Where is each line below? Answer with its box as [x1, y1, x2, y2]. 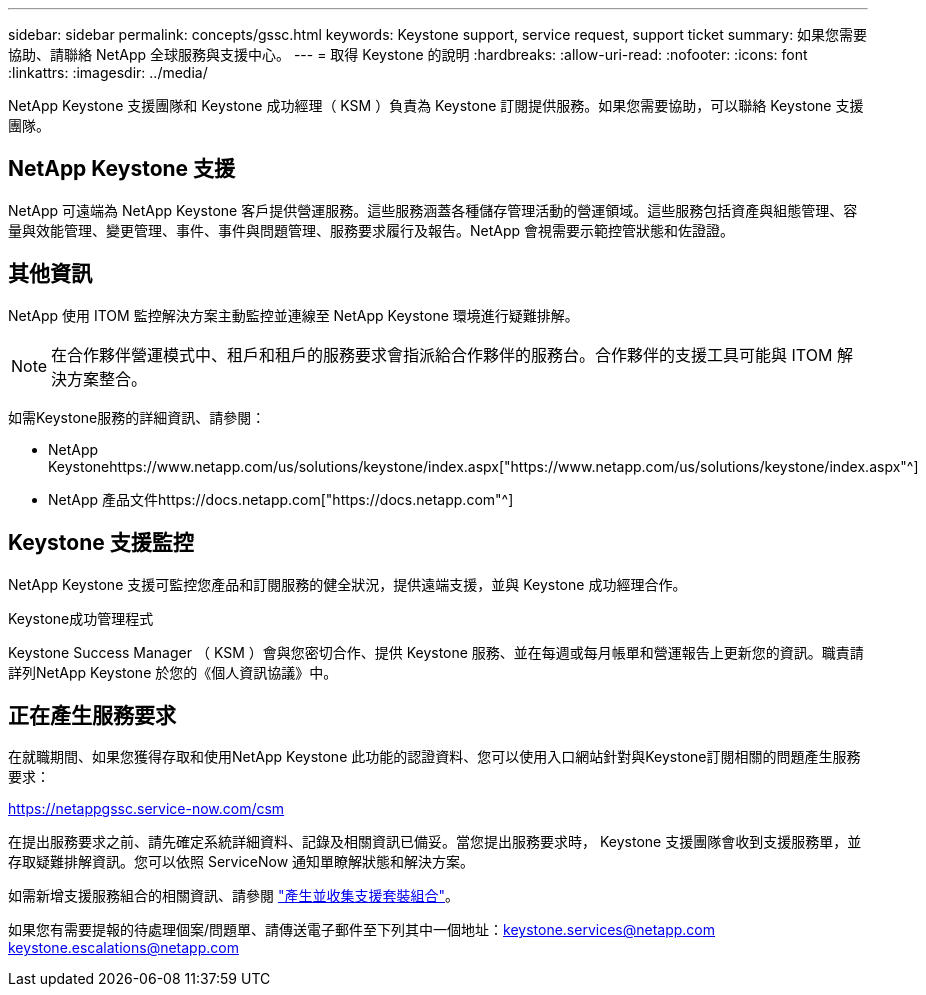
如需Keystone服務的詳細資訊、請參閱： [8, 408, 266, 426]
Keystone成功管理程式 [8, 609, 154, 627]
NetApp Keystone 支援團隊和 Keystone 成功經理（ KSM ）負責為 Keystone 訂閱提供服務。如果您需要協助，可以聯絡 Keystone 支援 [8, 97, 864, 114]
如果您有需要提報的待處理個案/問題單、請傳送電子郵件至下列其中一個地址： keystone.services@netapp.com [8, 921, 716, 939]
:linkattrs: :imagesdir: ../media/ [8, 64, 208, 81]
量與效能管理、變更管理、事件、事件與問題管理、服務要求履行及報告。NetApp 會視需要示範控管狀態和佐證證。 [8, 221, 735, 239]
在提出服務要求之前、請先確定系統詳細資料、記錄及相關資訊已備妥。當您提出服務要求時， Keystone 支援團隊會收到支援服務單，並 [8, 833, 862, 851]
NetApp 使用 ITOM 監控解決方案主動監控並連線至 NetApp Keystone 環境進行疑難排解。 [8, 306, 579, 324]
